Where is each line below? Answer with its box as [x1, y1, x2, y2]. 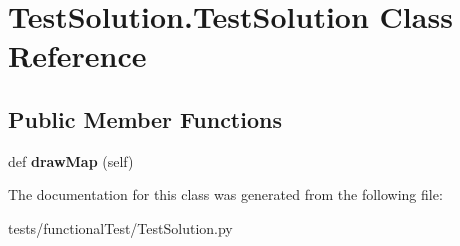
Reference [8, 35, 147, 76]
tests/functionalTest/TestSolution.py [8, 217, 233, 238]
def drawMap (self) [8, 150, 134, 171]
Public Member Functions [8, 103, 282, 134]
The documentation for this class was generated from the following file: [8, 184, 443, 205]
